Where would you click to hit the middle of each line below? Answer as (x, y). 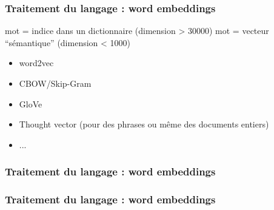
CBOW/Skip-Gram (55, 83)
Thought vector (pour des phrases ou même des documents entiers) (144, 124)
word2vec (36, 63)
